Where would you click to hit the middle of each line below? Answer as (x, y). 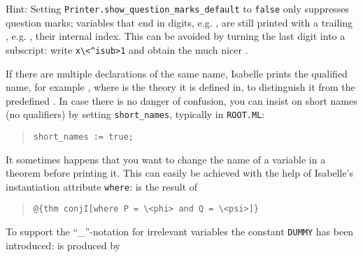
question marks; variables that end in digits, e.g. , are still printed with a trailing (179, 22)
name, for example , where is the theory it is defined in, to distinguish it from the (180, 87)
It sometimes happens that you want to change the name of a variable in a (166, 159)
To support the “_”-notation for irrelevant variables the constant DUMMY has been (180, 232)
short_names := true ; (83, 137)
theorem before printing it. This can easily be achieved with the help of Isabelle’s (180, 173)
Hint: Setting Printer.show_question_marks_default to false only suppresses (177, 8)
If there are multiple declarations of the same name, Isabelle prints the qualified (177, 73)
